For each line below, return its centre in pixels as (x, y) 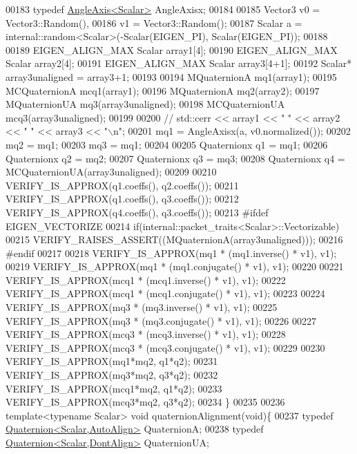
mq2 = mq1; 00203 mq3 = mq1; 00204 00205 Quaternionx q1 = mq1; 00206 (167, 144)
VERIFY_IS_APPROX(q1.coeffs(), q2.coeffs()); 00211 (122, 185)
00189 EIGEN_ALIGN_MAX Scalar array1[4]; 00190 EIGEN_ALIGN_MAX (172, 49)
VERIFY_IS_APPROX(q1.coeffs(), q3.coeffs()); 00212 (122, 199)
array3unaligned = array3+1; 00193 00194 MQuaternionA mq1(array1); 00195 (171, 76)
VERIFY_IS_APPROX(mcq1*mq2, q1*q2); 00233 (114, 388)
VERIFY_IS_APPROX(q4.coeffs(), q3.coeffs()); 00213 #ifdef (137, 212)
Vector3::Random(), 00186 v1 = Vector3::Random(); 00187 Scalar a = (154, 22)
